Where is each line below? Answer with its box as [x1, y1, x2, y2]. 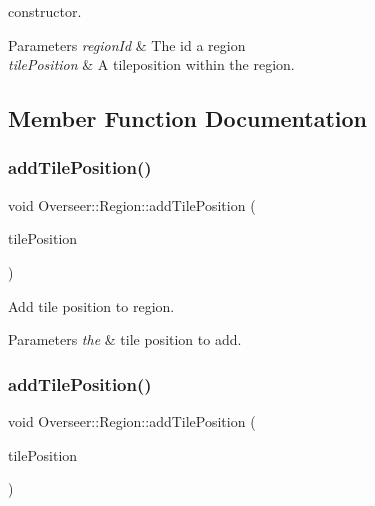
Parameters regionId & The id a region [8, 34, 246, 55]
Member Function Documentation [8, 103, 368, 134]
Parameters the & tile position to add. [8, 329, 242, 350]
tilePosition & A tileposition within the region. [8, 54, 295, 75]
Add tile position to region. [8, 295, 175, 316]
